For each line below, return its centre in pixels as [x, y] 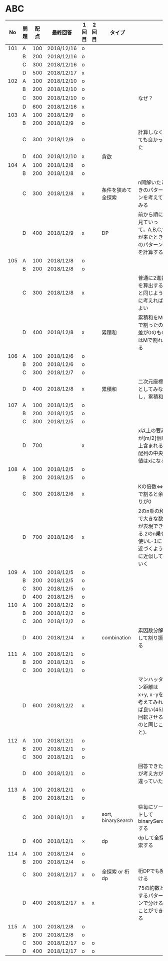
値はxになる [152, 460]
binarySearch [117, 820]
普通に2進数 [152, 278]
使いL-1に [150, 541]
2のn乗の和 [151, 511]
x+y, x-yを [151, 694]
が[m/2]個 [150, 438]
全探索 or [112, 872]
